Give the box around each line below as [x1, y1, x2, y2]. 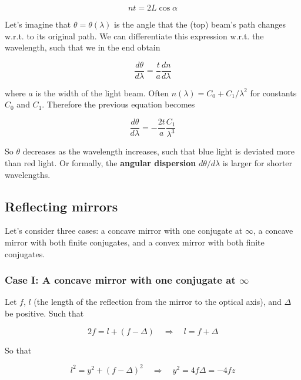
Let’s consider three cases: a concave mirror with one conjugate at [5, 224, 243, 237]
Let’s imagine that [5, 18, 71, 30]
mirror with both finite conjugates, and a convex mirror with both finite [5, 236, 265, 248]
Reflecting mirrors [5, 197, 118, 215]
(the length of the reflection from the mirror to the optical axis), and [34, 295, 282, 308]
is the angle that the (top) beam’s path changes [114, 18, 286, 30]
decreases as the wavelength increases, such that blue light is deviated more [22, 145, 295, 157]
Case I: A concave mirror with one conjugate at [5, 273, 236, 287]
